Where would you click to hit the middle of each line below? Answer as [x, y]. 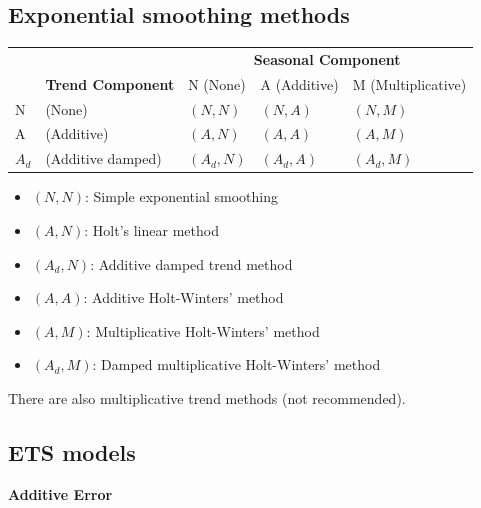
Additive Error [60, 493]
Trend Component [110, 83]
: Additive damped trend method [191, 263]
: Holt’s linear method [151, 230]
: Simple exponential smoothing [181, 196]
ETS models [72, 451]
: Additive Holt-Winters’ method [183, 297]
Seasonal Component [327, 58]
